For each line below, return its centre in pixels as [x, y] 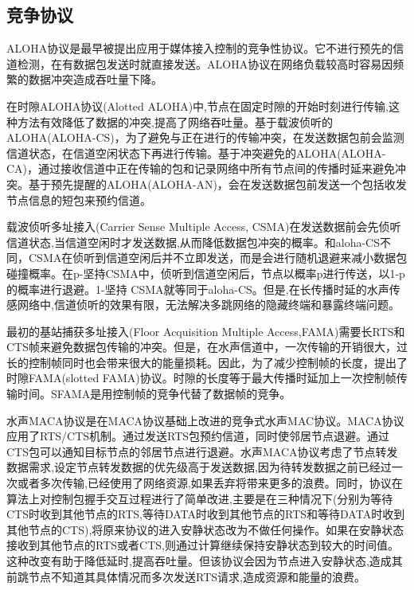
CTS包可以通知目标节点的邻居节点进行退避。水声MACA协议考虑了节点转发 [202, 451]
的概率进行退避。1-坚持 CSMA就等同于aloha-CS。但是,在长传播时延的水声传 [203, 289]
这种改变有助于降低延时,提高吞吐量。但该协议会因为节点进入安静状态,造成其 [205, 561]
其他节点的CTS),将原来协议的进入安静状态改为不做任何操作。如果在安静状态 [205, 529]
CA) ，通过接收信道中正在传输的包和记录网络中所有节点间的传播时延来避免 [201, 168]
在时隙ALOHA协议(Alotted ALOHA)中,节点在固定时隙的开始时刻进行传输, [197, 105]
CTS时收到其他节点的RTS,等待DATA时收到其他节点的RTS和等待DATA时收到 [206, 514]
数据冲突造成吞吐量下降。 [95, 79]
